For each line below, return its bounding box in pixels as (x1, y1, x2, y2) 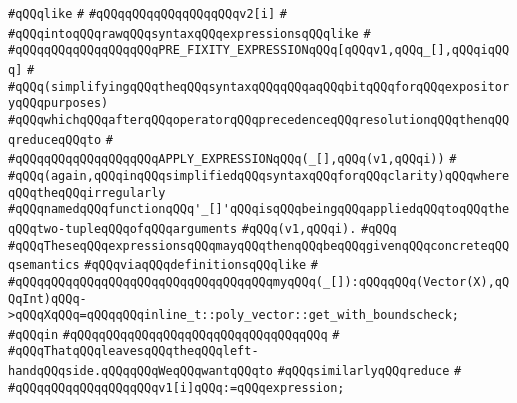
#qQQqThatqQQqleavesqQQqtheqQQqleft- (8, 344, 259, 359)
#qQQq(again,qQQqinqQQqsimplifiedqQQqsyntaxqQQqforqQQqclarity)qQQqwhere (8, 168, 510, 183)
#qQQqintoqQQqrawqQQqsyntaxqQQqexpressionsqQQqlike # (8, 26, 371, 41)
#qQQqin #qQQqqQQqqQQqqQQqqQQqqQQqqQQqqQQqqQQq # (8, 327, 340, 342)
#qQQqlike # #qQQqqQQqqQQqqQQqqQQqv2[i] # (8, 7, 287, 21)
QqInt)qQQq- (8, 291, 87, 306)
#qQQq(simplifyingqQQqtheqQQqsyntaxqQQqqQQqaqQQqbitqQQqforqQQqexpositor (8, 79, 510, 94)
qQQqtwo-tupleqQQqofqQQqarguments (8, 221, 238, 236)
